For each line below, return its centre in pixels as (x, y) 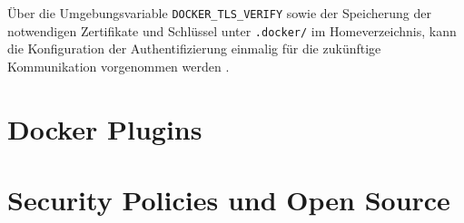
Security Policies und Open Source (229, 200)
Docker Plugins (105, 128)
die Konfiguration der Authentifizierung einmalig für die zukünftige (194, 48)
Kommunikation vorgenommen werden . (118, 66)
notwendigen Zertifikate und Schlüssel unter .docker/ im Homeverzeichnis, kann (232, 30)
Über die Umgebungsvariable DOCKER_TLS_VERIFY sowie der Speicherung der (220, 13)
